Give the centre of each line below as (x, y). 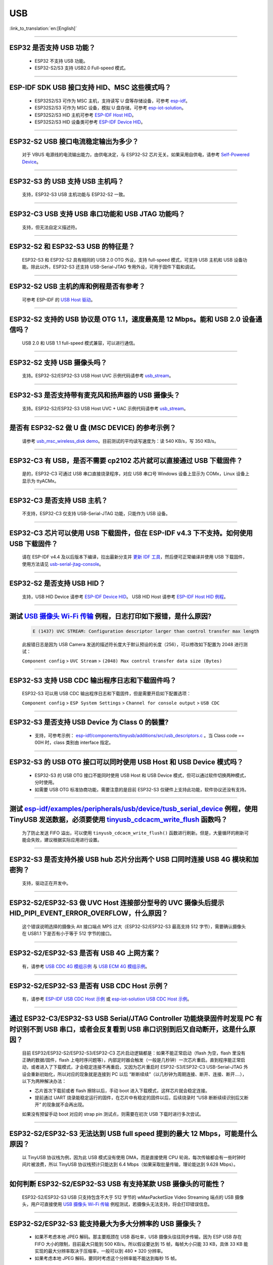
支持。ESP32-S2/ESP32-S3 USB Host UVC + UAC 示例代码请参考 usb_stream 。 (105, 408)
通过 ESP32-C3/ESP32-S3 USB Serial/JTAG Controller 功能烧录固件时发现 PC (132, 1018)
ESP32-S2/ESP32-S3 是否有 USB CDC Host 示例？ (89, 986)
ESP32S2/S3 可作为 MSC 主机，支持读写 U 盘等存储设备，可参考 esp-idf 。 (112, 101)
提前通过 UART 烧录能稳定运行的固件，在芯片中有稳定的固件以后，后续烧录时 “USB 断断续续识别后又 (140, 1098)
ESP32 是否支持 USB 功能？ (52, 48)
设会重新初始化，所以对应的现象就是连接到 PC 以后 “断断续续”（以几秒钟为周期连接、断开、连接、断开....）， (134, 1074)
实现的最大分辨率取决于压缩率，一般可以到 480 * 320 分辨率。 (100, 1251)
